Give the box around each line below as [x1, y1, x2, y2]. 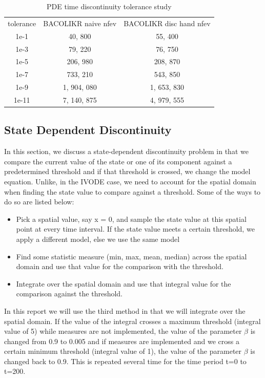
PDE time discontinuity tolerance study [47, 1, 172, 11]
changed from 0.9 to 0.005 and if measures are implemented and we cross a [4, 335, 239, 346]
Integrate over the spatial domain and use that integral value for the [16, 278, 231, 289]
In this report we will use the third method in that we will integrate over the [4, 305, 246, 316]
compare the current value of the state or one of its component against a [4, 156, 232, 166]
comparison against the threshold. [16, 288, 123, 299]
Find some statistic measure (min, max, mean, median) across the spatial [16, 251, 247, 261]
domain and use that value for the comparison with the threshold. [16, 261, 223, 272]
